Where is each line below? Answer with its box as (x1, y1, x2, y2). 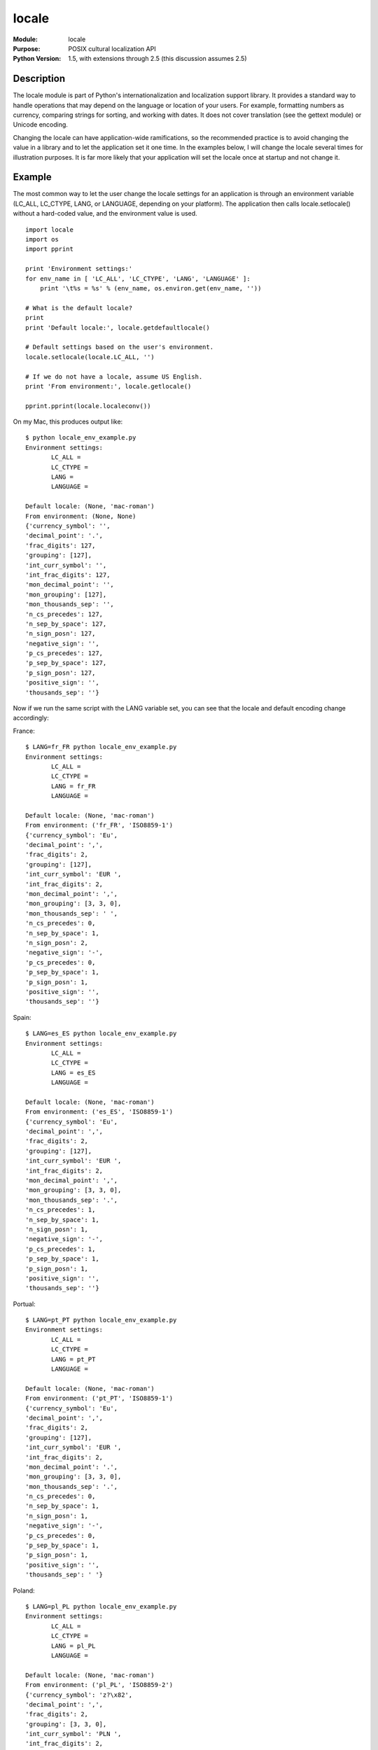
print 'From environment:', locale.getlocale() (25, 382, 192, 390)
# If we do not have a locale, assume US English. (25, 372, 203, 381)
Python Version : (13, 55, 62, 63)
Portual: (13, 1299, 36, 1308)
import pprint (25, 245, 73, 253)
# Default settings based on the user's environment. (25, 343, 213, 351)
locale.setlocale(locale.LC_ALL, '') (25, 353, 155, 360)
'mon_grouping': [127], (25, 590, 107, 598)
